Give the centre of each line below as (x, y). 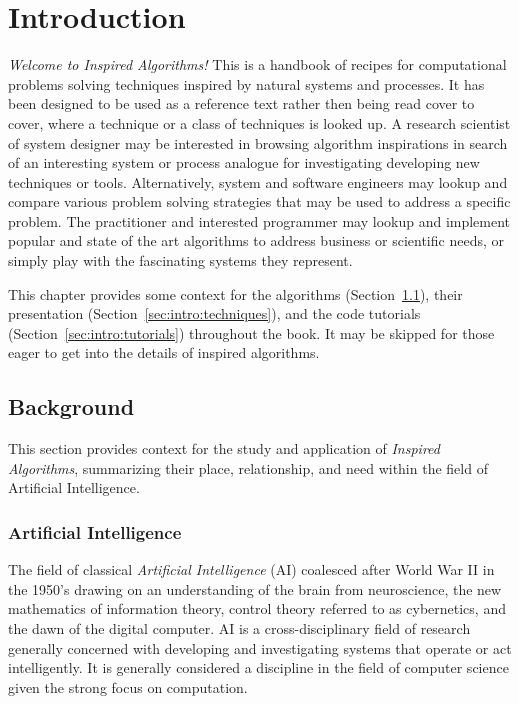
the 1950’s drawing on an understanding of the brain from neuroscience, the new (255, 588)
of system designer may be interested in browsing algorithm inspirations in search (258, 142)
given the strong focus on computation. (128, 686)
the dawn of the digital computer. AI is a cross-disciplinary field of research (239, 628)
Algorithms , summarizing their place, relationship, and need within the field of (248, 467)
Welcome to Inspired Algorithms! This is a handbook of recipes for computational (257, 64)
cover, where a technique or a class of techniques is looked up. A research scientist (259, 122)
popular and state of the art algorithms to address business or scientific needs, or (256, 240)
